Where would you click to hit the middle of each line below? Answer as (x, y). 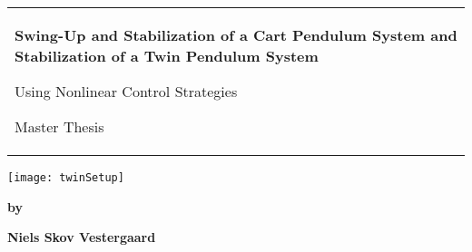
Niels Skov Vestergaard (82, 237)
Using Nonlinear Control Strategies (126, 91)
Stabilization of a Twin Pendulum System (167, 56)
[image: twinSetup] (66, 178)
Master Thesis (59, 126)
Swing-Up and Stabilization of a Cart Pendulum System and (236, 35)
